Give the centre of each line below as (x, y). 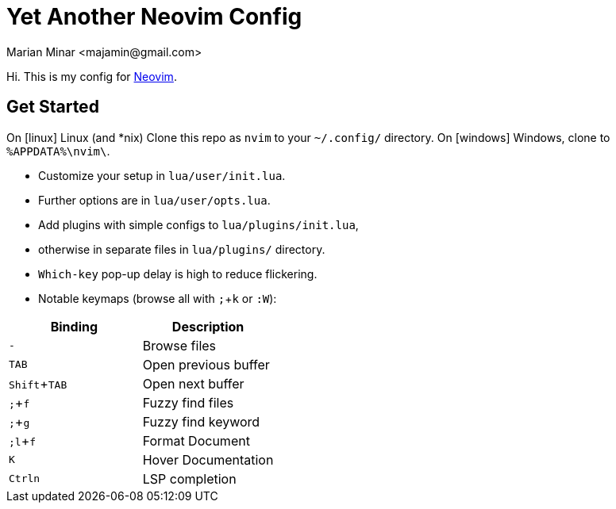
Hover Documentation (208, 459)
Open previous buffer (206, 364)
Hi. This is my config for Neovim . (92, 76)
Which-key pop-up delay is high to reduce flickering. (178, 274)
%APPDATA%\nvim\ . (58, 151)
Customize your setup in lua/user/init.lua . (162, 175)
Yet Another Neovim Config (154, 17)
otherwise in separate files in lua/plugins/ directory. (182, 249)
